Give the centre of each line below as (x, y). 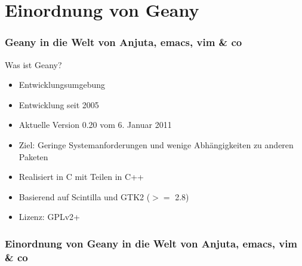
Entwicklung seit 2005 (59, 104)
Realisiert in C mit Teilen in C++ (81, 177)
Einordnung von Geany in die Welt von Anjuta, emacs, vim (151, 243)
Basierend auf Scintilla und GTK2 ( (84, 196)
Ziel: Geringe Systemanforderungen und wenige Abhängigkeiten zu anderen (156, 144)
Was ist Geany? (33, 64)
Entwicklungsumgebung (62, 85)
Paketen (33, 156)
